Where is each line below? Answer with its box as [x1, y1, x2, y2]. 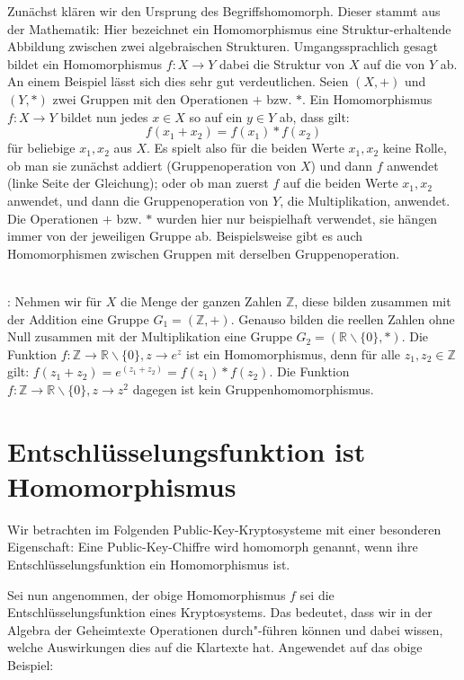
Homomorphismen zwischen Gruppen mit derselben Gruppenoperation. [7, 243, 400, 262]
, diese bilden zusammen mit [294, 291, 451, 310]
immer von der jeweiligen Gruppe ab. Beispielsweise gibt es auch [7, 226, 363, 245]
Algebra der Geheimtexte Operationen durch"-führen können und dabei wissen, [7, 620, 443, 639]
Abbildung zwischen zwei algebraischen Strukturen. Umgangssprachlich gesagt [7, 37, 438, 56]
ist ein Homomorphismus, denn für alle [186, 344, 400, 363]
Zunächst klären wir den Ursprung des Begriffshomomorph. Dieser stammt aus [7, 2, 441, 20]
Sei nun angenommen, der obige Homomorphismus [7, 585, 286, 604]
